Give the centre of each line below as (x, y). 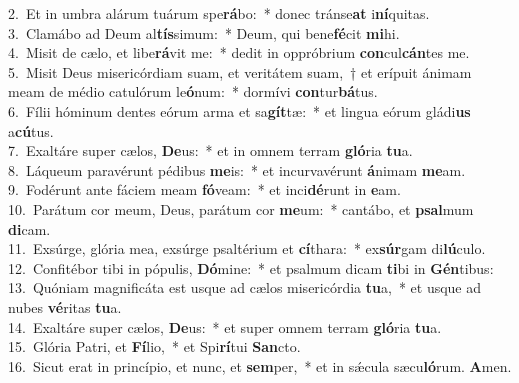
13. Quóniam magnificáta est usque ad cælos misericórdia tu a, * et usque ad (245, 287)
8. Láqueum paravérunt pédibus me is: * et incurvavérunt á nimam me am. (237, 169)
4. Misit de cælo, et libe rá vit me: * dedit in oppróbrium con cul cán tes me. (239, 52)
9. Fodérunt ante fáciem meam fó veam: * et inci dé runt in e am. (204, 189)
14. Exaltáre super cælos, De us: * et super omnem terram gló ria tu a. (225, 326)
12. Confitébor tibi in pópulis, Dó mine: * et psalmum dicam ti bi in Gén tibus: (251, 267)
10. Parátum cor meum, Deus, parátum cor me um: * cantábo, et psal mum (241, 208)
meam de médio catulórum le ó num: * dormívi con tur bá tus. (193, 91)
